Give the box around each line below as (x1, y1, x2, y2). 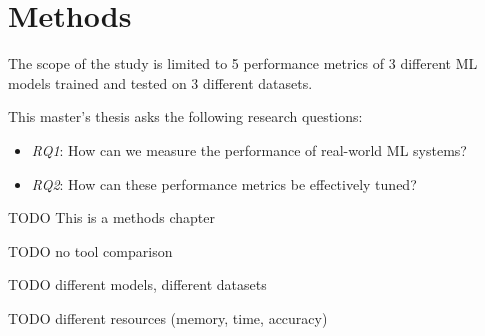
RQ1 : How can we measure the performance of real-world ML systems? (31, 139, 467, 160)
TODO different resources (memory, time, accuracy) (8, 307, 328, 328)
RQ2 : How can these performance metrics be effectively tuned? (31, 173, 417, 194)
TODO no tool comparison (8, 240, 173, 261)
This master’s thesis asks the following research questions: (8, 106, 363, 127)
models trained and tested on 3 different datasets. (8, 72, 313, 93)
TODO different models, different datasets (8, 274, 267, 295)
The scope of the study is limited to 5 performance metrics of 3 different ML (8, 53, 478, 74)
